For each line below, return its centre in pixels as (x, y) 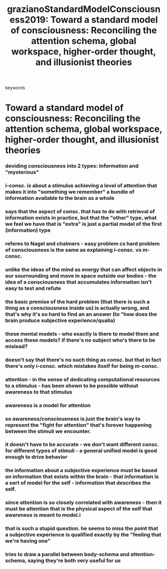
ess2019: (29, 20)
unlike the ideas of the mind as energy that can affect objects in (83, 269)
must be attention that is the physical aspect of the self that (79, 509)
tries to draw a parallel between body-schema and (67, 555)
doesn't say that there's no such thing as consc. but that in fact (83, 360)
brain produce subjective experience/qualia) (60, 320)
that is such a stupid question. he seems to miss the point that (82, 529)
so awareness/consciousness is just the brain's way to (73, 419)
